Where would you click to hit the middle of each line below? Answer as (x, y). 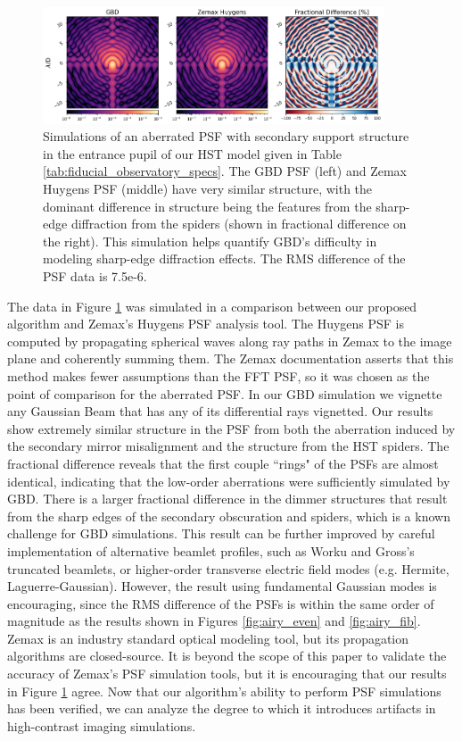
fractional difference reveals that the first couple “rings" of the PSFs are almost (223, 463)
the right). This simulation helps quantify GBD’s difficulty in (210, 241)
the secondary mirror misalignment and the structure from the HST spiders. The (228, 446)
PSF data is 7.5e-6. (95, 276)
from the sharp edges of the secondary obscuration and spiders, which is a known (229, 516)
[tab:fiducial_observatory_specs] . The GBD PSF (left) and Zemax (225, 171)
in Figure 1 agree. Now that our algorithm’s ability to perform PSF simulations (224, 691)
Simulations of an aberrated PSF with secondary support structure (226, 136)
